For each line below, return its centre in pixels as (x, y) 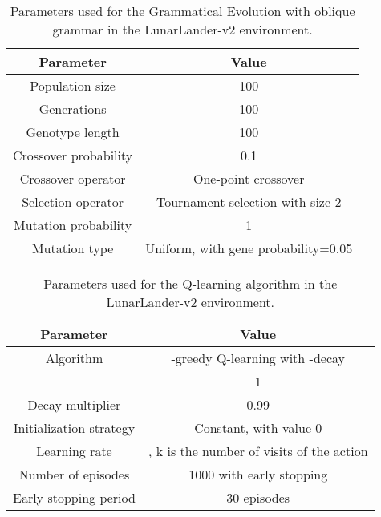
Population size (73, 85)
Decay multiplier (74, 404)
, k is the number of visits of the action (258, 451)
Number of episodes (74, 474)
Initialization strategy (74, 428)
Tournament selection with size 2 (249, 202)
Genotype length (73, 132)
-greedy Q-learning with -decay (258, 358)
